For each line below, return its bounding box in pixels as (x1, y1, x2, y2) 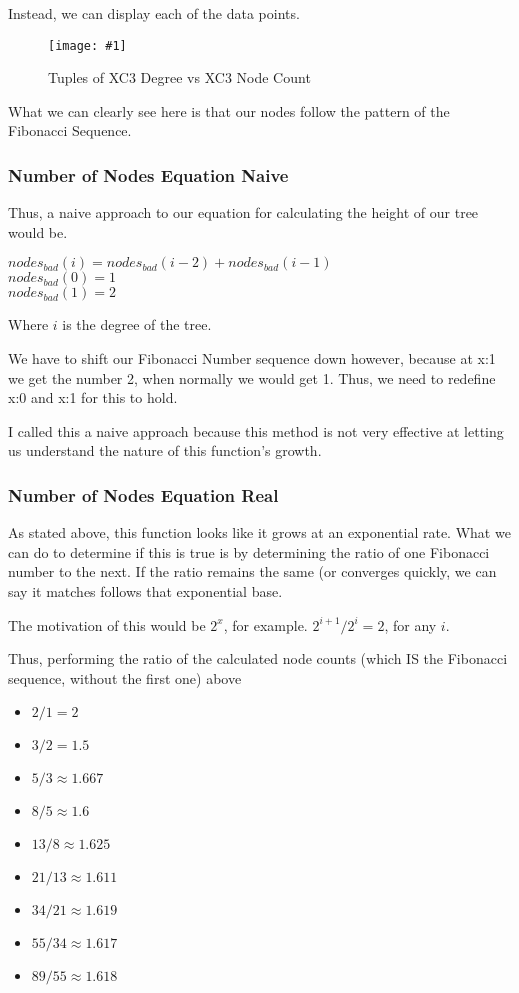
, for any (384, 614, 437, 635)
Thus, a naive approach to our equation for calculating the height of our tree (8, 202, 479, 223)
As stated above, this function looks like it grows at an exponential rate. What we (8, 522, 511, 543)
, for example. (223, 614, 308, 635)
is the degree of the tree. (62, 314, 212, 335)
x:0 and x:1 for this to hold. (8, 387, 178, 408)
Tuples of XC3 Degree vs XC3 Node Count (48, 67, 311, 88)
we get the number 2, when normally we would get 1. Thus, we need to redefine (8, 367, 496, 388)
